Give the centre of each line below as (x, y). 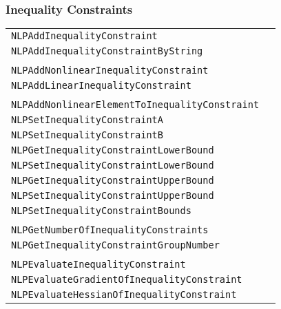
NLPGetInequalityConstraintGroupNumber (115, 245)
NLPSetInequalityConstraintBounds (101, 211)
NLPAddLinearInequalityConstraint (101, 86)
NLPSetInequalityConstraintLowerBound (113, 166)
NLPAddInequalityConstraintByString (107, 51)
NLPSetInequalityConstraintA (87, 120)
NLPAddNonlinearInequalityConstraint (110, 71)
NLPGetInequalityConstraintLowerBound (113, 150)
